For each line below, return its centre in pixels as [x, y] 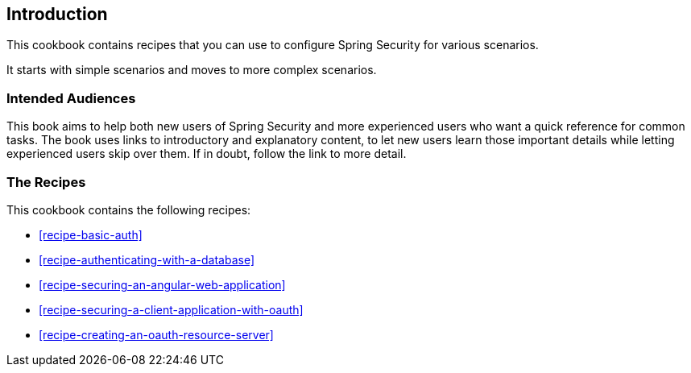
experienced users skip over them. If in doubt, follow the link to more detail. [207, 154]
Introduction [57, 14]
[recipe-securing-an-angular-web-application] [162, 284]
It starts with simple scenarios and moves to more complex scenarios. [192, 70]
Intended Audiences [71, 98]
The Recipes [46, 182]
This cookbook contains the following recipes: [129, 209]
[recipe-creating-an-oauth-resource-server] [156, 334]
